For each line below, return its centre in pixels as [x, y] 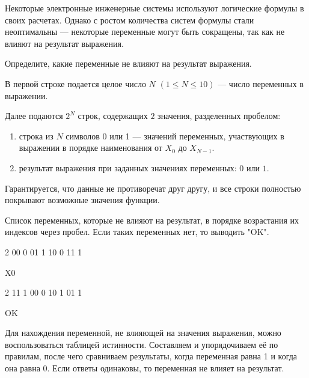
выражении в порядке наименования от [90, 148]
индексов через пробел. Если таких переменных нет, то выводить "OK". [137, 232]
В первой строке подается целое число [75, 83]
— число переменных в [261, 83]
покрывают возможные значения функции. [82, 200]
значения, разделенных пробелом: [219, 116]
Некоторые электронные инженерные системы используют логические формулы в [154, 8]
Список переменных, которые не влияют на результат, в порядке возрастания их [152, 220]
